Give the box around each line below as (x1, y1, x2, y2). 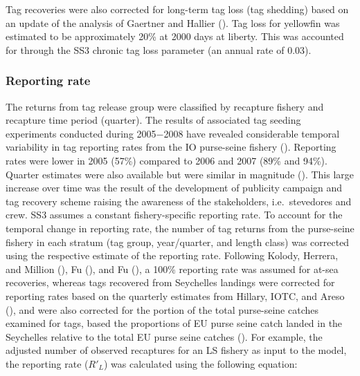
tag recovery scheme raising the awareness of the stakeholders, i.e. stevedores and (6, 194, 352, 208)
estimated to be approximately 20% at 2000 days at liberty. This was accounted (6, 29, 344, 44)
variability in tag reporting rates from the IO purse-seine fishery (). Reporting (6, 140, 336, 154)
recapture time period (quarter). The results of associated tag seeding (6, 113, 301, 127)
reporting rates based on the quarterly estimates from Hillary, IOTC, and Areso (6, 288, 345, 303)
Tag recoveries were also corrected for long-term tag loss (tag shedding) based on (6, 2, 349, 16)
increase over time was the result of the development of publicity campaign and (6, 180, 343, 195)
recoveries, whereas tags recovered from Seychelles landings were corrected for (6, 275, 335, 290)
